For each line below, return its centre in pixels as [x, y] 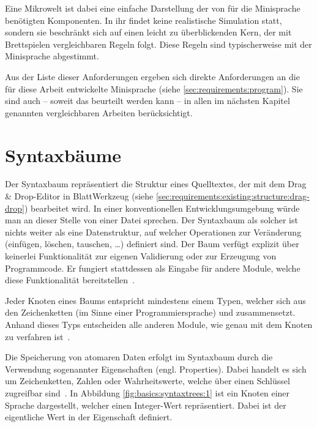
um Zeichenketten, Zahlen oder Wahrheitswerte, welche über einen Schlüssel [147, 381]
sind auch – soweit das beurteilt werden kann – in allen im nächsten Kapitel [147, 101]
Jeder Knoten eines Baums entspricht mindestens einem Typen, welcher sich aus [155, 300]
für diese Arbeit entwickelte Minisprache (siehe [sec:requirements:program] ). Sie [154, 88]
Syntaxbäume [63, 154]
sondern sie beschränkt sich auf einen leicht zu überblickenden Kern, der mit [148, 32]
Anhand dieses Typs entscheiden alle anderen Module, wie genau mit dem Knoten [159, 324]
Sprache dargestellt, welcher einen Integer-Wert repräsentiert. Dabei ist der [146, 405]
